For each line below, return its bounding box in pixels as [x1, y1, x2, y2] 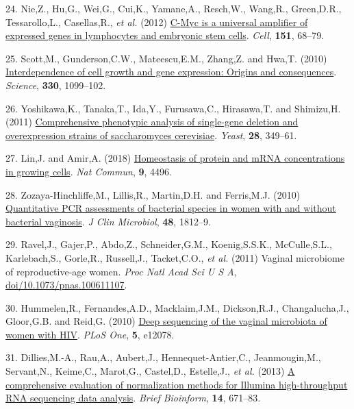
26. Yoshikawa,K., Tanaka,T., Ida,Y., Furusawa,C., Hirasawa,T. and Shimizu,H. [5, 101, 341, 115]
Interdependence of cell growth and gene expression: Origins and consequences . [5, 64, 337, 79]
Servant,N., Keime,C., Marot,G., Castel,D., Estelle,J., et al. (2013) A [5, 364, 295, 378]
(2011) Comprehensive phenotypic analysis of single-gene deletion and [5, 114, 299, 129]
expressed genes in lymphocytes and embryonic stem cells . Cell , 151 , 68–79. [5, 28, 325, 42]
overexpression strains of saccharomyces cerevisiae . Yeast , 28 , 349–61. [5, 127, 297, 142]
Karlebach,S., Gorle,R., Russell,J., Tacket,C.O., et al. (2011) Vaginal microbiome [5, 250, 344, 264]
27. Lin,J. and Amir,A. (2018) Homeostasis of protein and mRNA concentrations [5, 151, 345, 165]
